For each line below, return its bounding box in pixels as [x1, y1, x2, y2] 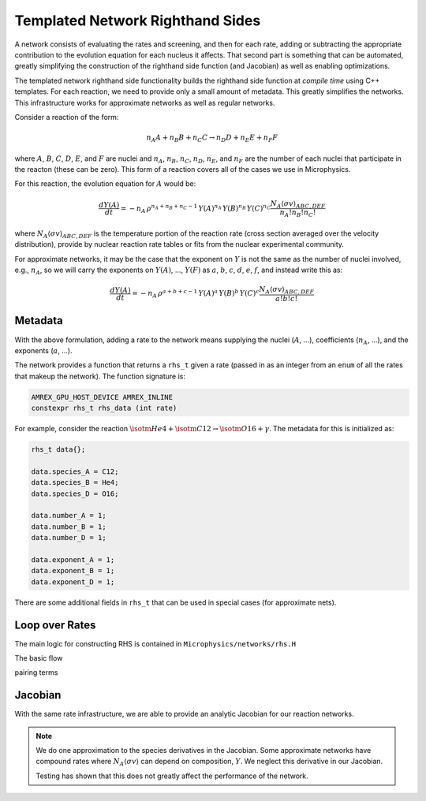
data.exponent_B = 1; [31, 566, 115, 576]
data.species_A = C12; [31, 467, 119, 476]
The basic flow [14, 654, 63, 662]
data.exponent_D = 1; [31, 577, 115, 587]
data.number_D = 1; [31, 533, 106, 542]
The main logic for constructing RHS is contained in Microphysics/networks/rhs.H [14, 639, 296, 648]
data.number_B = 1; [31, 522, 106, 531]
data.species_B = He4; [31, 478, 119, 487]
